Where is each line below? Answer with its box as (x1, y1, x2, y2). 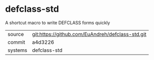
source (7, 30, 24, 37)
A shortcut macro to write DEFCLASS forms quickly (5, 20, 110, 26)
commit (7, 38, 25, 45)
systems (7, 47, 27, 54)
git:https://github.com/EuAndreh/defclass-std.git (32, 30, 147, 37)
